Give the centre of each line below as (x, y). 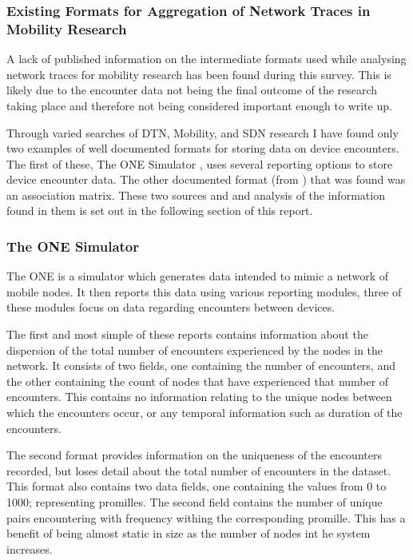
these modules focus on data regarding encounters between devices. (171, 307)
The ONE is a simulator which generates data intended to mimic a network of (198, 276)
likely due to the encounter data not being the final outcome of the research (192, 90)
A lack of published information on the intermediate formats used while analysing (206, 59)
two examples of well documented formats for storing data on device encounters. (203, 148)
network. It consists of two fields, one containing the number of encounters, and (201, 365)
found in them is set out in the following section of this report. (160, 210)
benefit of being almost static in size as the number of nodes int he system (189, 533)
